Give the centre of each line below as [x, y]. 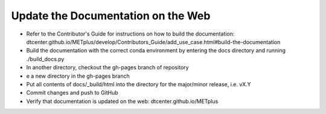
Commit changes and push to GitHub [72, 93]
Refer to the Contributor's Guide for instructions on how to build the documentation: [130, 34]
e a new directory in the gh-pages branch [78, 76]
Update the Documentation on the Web [111, 16]
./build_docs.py [45, 59]
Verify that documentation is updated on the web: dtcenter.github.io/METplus [122, 101]
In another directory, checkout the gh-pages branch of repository [108, 68]
